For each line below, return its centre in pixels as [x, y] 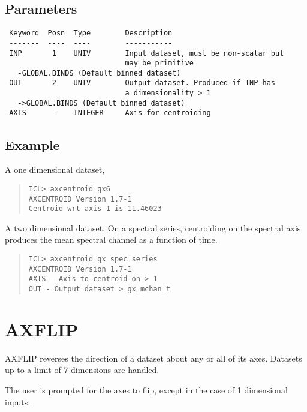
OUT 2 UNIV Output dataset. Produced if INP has [142, 83]
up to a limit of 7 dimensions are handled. [82, 370]
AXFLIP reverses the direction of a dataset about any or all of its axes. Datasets [153, 358]
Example [32, 144]
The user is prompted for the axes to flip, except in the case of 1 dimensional [146, 390]
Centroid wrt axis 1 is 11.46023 [95, 209]
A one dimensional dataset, [55, 169]
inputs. [18, 402]
